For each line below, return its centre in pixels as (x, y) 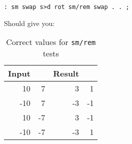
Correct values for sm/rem (51, 42)
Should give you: (29, 23)
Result (66, 73)
